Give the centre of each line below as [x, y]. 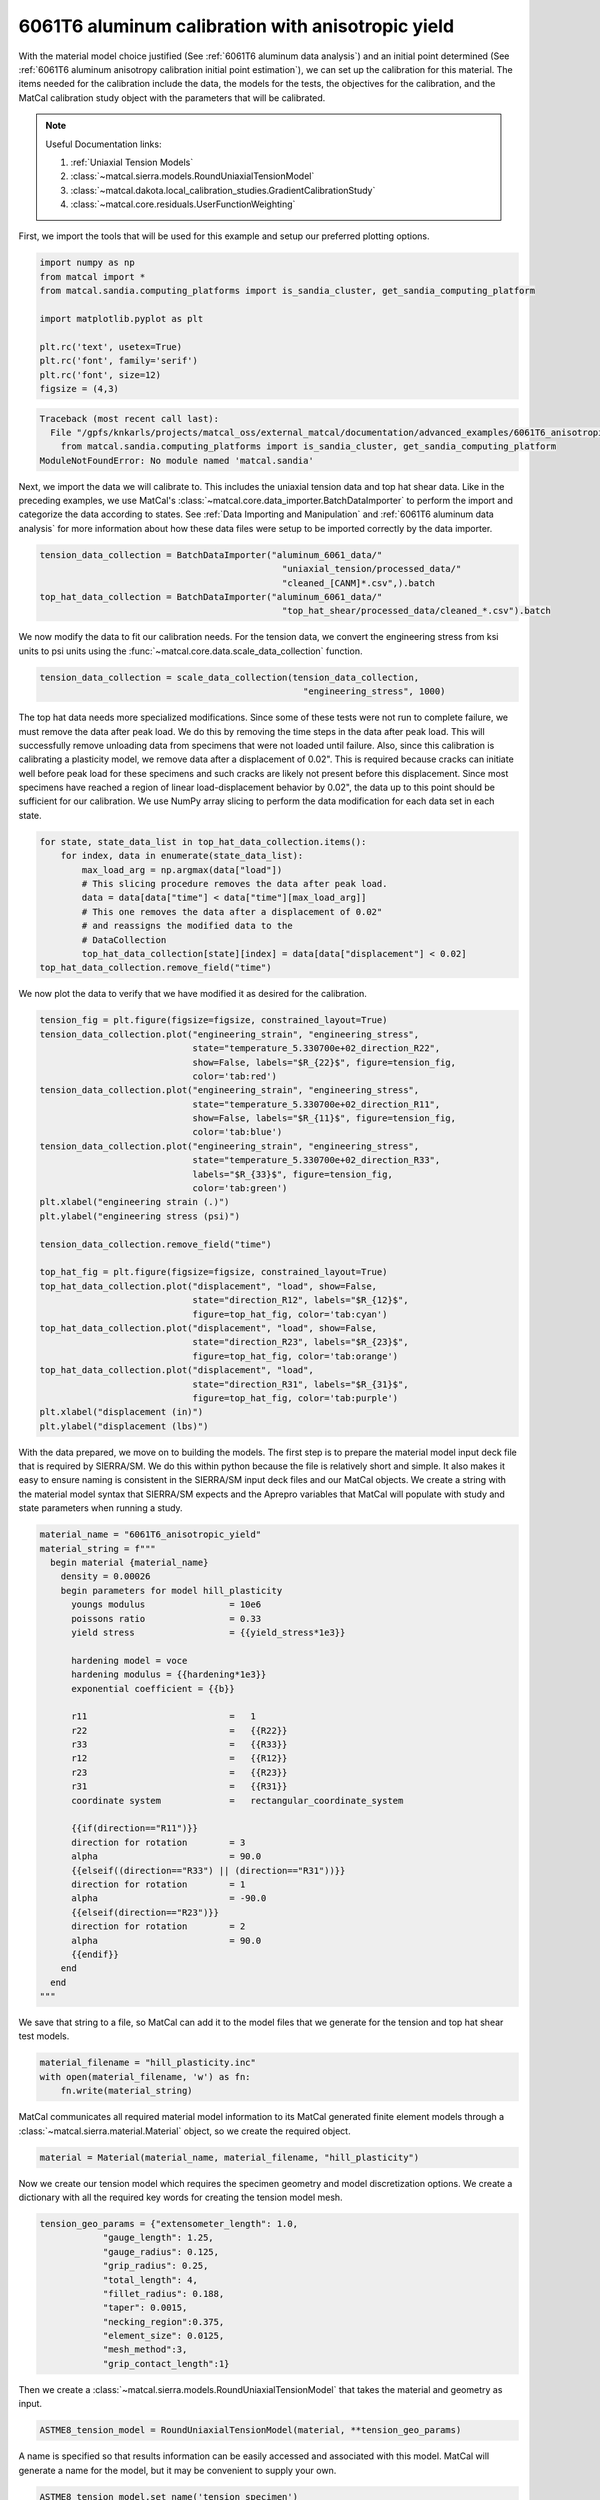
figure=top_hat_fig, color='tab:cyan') [290, 1314]
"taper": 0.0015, [145, 2308]
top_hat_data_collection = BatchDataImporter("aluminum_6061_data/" [211, 597]
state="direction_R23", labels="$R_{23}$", [300, 1342]
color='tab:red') [234, 1076]
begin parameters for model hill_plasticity [171, 1590]
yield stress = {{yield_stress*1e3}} [208, 1632]
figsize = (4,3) [79, 388]
